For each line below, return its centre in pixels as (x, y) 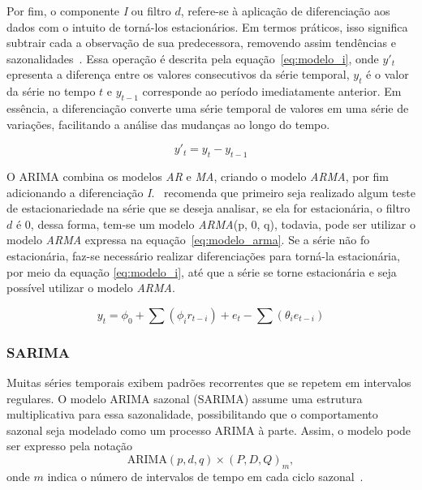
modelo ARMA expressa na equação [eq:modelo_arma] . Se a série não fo (188, 240)
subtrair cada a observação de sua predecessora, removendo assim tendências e (201, 43)
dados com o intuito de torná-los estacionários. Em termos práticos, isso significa (207, 26)
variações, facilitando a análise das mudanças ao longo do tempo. (168, 124)
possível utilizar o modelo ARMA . (91, 288)
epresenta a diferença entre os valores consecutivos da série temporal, (178, 74)
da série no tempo (51, 91)
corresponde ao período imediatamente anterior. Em (272, 91)
